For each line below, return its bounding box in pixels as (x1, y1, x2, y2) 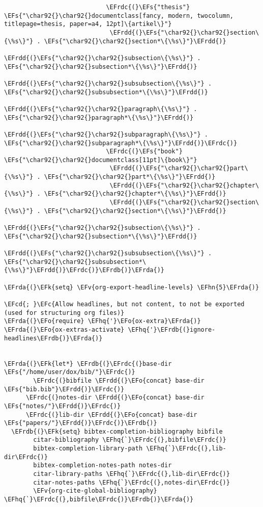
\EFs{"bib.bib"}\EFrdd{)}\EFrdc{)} (4, 385, 125, 393)
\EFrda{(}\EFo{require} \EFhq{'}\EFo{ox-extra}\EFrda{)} (4, 317, 201, 325)
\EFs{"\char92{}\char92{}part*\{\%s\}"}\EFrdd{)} (44, 173, 216, 181)
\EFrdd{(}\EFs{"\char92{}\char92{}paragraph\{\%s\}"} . (4, 105, 197, 113)
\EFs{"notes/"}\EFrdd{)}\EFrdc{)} (4, 402, 121, 410)
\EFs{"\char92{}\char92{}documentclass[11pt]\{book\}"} (4, 156, 197, 164)
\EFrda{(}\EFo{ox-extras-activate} (4, 326, 125, 333)
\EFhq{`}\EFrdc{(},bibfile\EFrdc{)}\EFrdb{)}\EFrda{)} (4, 496, 194, 503)
